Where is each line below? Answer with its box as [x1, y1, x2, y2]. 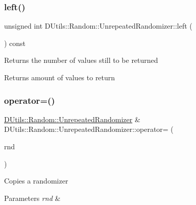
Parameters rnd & [4, 192, 61, 203]
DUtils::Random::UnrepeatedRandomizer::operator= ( [4, 124, 174, 134]
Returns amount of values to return [4, 72, 115, 82]
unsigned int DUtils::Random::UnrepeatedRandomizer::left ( [4, 20, 192, 31]
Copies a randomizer [4, 175, 68, 186]
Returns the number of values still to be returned [4, 55, 158, 65]
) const [4, 37, 26, 48]
